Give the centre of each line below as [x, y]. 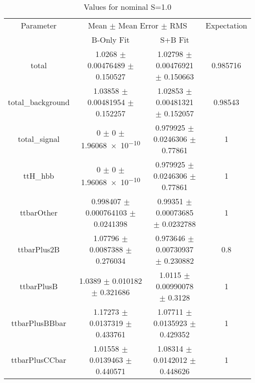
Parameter [39, 25]
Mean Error [139, 25]
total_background [39, 102]
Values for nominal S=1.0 [127, 7]
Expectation [226, 25]
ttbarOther [39, 212]
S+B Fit [175, 40]
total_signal [39, 139]
